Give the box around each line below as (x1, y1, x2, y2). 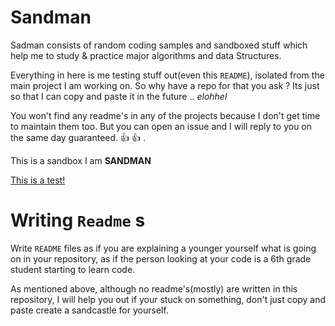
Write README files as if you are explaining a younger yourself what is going (10, 242, 317, 254)
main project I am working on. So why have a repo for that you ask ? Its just (10, 79, 320, 91)
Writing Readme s (10, 209, 146, 232)
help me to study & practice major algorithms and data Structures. (10, 49, 282, 61)
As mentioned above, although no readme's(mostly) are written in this (10, 282, 298, 295)
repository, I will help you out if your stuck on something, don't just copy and (10, 293, 326, 305)
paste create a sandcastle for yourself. (10, 304, 169, 316)
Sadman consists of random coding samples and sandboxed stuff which (10, 39, 308, 51)
